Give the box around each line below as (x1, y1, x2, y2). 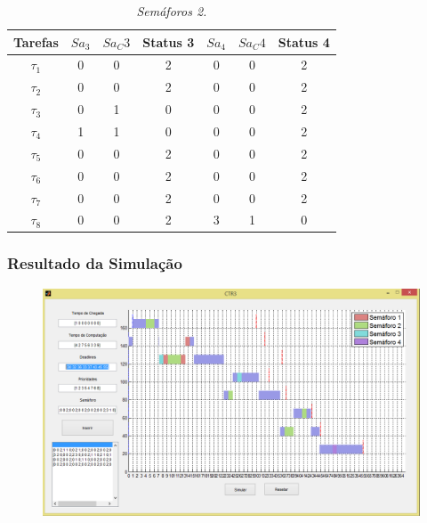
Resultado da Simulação (7, 252, 182, 274)
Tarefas (13, 32, 59, 51)
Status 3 (142, 32, 195, 51)
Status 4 (278, 32, 330, 51)
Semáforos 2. (136, 2, 207, 20)
